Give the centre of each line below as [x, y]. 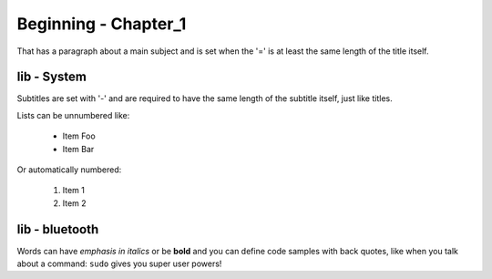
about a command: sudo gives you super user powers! [119, 263]
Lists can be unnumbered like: [73, 115]
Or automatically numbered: [69, 170]
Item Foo [79, 136]
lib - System [51, 77]
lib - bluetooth [58, 229]
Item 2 [74, 203]
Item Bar [78, 149]
